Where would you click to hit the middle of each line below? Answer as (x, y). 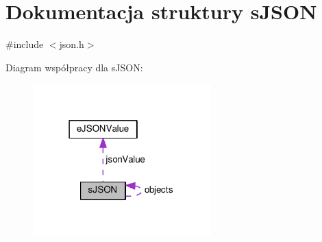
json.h (72, 44)
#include (25, 44)
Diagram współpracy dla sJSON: (74, 67)
